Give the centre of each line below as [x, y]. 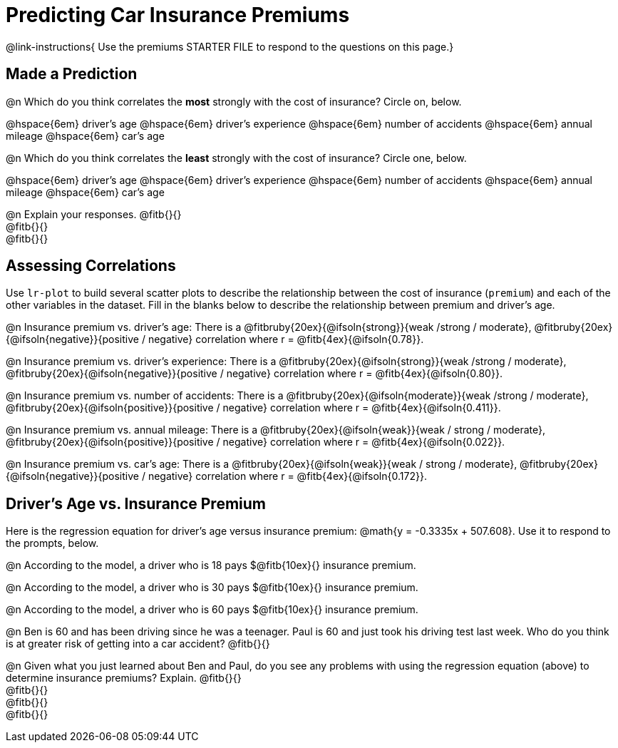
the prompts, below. [52, 543]
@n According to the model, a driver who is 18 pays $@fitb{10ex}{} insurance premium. [211, 565]
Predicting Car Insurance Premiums [178, 15]
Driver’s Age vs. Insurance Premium [136, 503]
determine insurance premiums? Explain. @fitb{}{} [124, 678]
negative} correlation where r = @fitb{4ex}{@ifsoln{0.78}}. [286, 339]
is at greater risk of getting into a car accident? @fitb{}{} [138, 644]
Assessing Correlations [91, 266]
